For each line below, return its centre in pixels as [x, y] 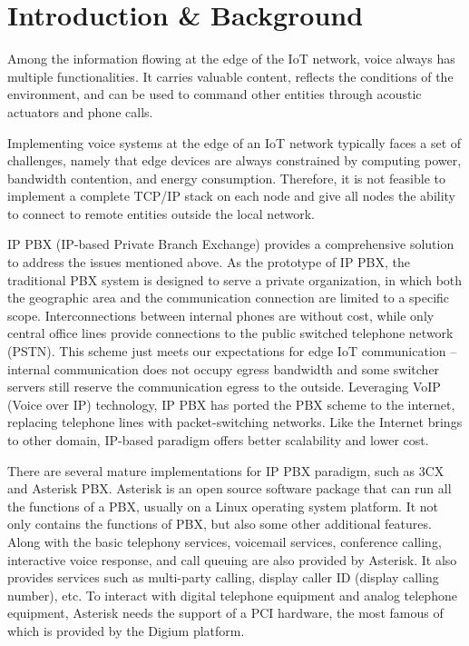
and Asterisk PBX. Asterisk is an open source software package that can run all [230, 488]
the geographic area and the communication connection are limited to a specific [229, 298]
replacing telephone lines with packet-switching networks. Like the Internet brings [235, 422]
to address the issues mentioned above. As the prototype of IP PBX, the [209, 262]
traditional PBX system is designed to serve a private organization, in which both [235, 279]
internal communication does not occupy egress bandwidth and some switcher [224, 368]
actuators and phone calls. [80, 111]
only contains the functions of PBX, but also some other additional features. [220, 524]
